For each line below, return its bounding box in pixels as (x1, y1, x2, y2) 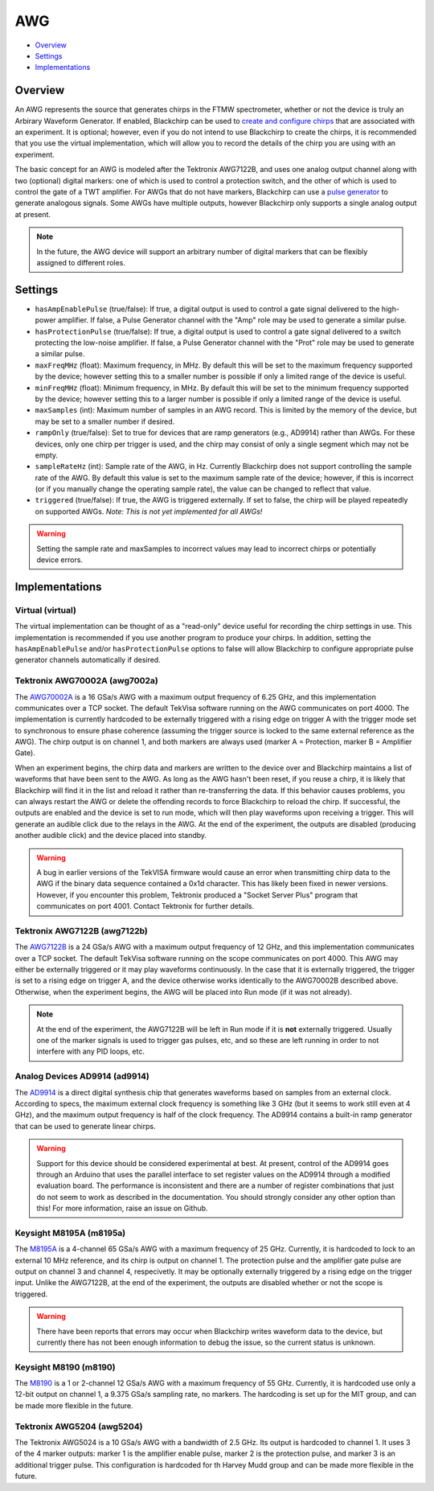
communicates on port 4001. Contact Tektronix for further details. (36, 902, 255, 911)
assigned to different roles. (36, 257, 126, 267)
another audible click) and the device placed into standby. (14, 831, 207, 840)
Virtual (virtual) (14, 604, 76, 615)
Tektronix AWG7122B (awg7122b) (14, 925, 149, 936)
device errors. (36, 555, 84, 565)
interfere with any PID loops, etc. (36, 1046, 145, 1057)
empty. (35, 450, 59, 460)
